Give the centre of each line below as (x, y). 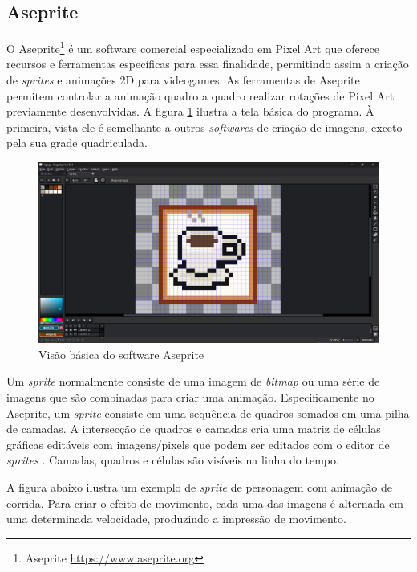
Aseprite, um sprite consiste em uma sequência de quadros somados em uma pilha (208, 413)
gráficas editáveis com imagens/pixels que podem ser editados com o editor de (198, 444)
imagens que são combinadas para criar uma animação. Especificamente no (190, 397)
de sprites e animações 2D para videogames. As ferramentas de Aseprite (183, 80)
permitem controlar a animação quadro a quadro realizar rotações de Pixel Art (200, 95)
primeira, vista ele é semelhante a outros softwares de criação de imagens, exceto (204, 127)
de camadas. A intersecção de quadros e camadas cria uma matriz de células (194, 429)
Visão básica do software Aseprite (121, 354)
